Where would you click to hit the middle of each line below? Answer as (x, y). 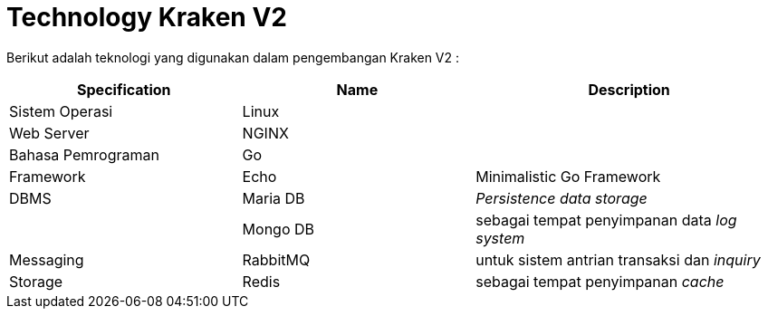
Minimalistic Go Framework (568, 176)
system (500, 238)
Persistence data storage (562, 198)
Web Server (49, 133)
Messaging (47, 259)
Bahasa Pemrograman (84, 154)
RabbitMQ (276, 259)
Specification (124, 89)
